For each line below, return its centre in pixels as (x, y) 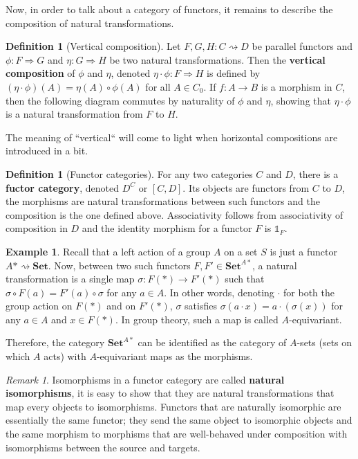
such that (245, 279)
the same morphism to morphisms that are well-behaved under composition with (177, 434)
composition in (37, 228)
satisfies (201, 306)
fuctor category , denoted (62, 187)
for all (158, 86)
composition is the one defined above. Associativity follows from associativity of (175, 214)
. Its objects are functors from (246, 187)
